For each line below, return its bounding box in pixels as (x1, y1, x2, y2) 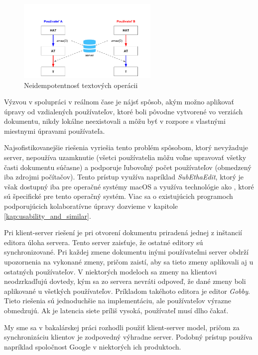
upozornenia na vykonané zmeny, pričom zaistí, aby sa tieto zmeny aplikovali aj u (4, 257, 254, 266)
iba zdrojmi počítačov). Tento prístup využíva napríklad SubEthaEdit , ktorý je (4, 172, 244, 182)
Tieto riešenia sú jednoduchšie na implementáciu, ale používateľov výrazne (4, 295, 232, 306)
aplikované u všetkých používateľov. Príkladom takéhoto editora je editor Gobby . (4, 285, 250, 296)
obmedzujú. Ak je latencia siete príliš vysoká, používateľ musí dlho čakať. (4, 305, 229, 315)
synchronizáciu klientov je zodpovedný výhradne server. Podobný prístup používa (4, 332, 253, 342)
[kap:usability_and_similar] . (4, 210, 91, 221)
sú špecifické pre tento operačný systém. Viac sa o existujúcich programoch (4, 191, 233, 201)
